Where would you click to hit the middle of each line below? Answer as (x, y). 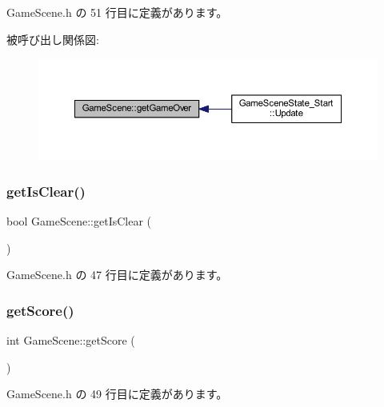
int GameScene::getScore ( (71, 339)
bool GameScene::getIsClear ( (79, 220)
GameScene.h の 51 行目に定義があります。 (117, 12)
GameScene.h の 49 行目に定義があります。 (117, 394)
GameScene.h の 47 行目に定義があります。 (117, 275)
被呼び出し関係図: (53, 39)
